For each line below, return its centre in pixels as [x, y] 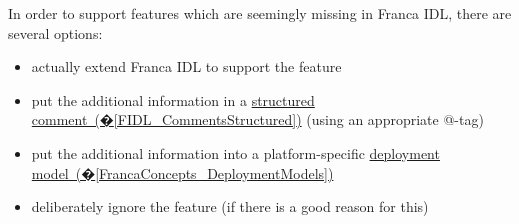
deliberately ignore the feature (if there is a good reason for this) [230, 206]
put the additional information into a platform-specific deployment [235, 152]
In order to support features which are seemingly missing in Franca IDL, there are [260, 13]
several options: [55, 32]
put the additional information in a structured [173, 99]
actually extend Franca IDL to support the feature [186, 66]
